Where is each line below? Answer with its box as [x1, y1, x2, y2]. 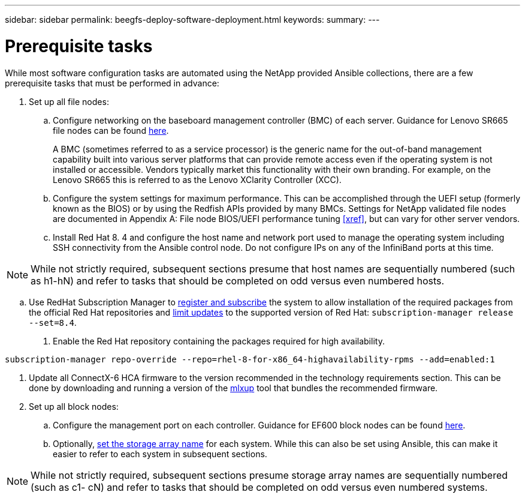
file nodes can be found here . [53, 125, 169, 136]
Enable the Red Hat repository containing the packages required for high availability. [53, 335, 385, 346]
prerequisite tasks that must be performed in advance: [5, 77, 219, 88]
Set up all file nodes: [29, 96, 109, 107]
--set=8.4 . [29, 317, 77, 328]
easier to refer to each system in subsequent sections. [53, 448, 267, 459]
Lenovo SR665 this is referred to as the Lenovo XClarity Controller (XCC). [53, 174, 342, 185]
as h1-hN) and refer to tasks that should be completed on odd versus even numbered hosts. [31, 274, 445, 287]
